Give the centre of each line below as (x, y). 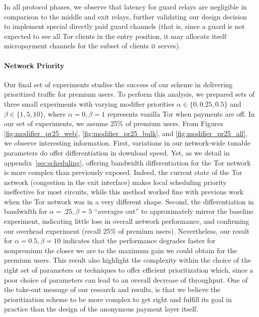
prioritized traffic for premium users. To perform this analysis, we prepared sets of (129, 94)
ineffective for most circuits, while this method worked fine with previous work (124, 192)
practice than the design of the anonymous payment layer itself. (101, 309)
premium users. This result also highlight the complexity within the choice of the (128, 260)
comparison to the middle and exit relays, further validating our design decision (126, 16)
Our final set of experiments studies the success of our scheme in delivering (118, 84)
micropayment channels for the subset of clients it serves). (92, 46)
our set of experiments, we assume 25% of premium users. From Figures (114, 123)
